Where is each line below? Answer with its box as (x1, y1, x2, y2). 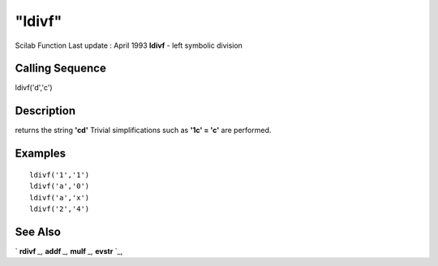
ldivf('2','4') (29, 204, 90, 213)
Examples (15, 147, 67, 161)
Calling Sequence (15, 62, 107, 75)
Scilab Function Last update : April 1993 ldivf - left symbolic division (15, 41, 243, 50)
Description (15, 104, 76, 118)
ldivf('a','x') (29, 193, 90, 202)
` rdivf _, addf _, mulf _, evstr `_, (15, 246, 123, 255)
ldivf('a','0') (29, 182, 90, 191)
